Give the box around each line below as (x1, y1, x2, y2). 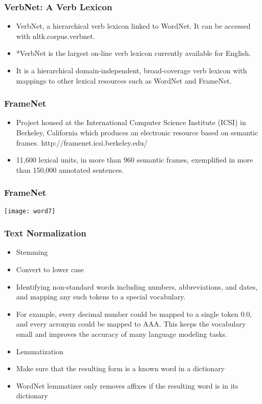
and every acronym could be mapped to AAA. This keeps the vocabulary (16, 318, 246, 329)
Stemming (16, 247, 48, 257)
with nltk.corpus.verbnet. (16, 30, 95, 41)
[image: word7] (4, 207, 56, 215)
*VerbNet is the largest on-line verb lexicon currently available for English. (16, 48, 251, 58)
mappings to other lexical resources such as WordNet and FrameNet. (16, 75, 232, 86)
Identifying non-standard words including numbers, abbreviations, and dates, (16, 281, 258, 292)
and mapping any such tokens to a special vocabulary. (16, 291, 186, 302)
